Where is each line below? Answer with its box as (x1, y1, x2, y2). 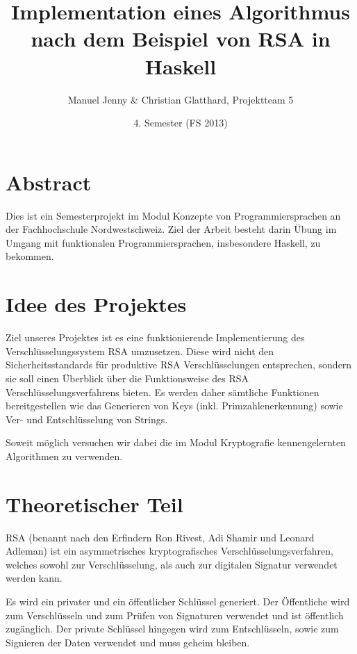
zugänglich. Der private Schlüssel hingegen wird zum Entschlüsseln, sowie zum (6, 621, 339, 636)
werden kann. (6, 571, 63, 585)
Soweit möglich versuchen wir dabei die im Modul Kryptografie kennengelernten (6, 435, 346, 450)
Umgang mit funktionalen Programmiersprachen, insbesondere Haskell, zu (6, 235, 321, 250)
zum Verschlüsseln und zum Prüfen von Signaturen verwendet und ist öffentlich (6, 607, 344, 622)
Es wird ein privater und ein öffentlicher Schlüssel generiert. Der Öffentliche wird (6, 594, 350, 608)
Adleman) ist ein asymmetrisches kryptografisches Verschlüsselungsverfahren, (6, 543, 333, 558)
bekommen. (6, 249, 54, 263)
